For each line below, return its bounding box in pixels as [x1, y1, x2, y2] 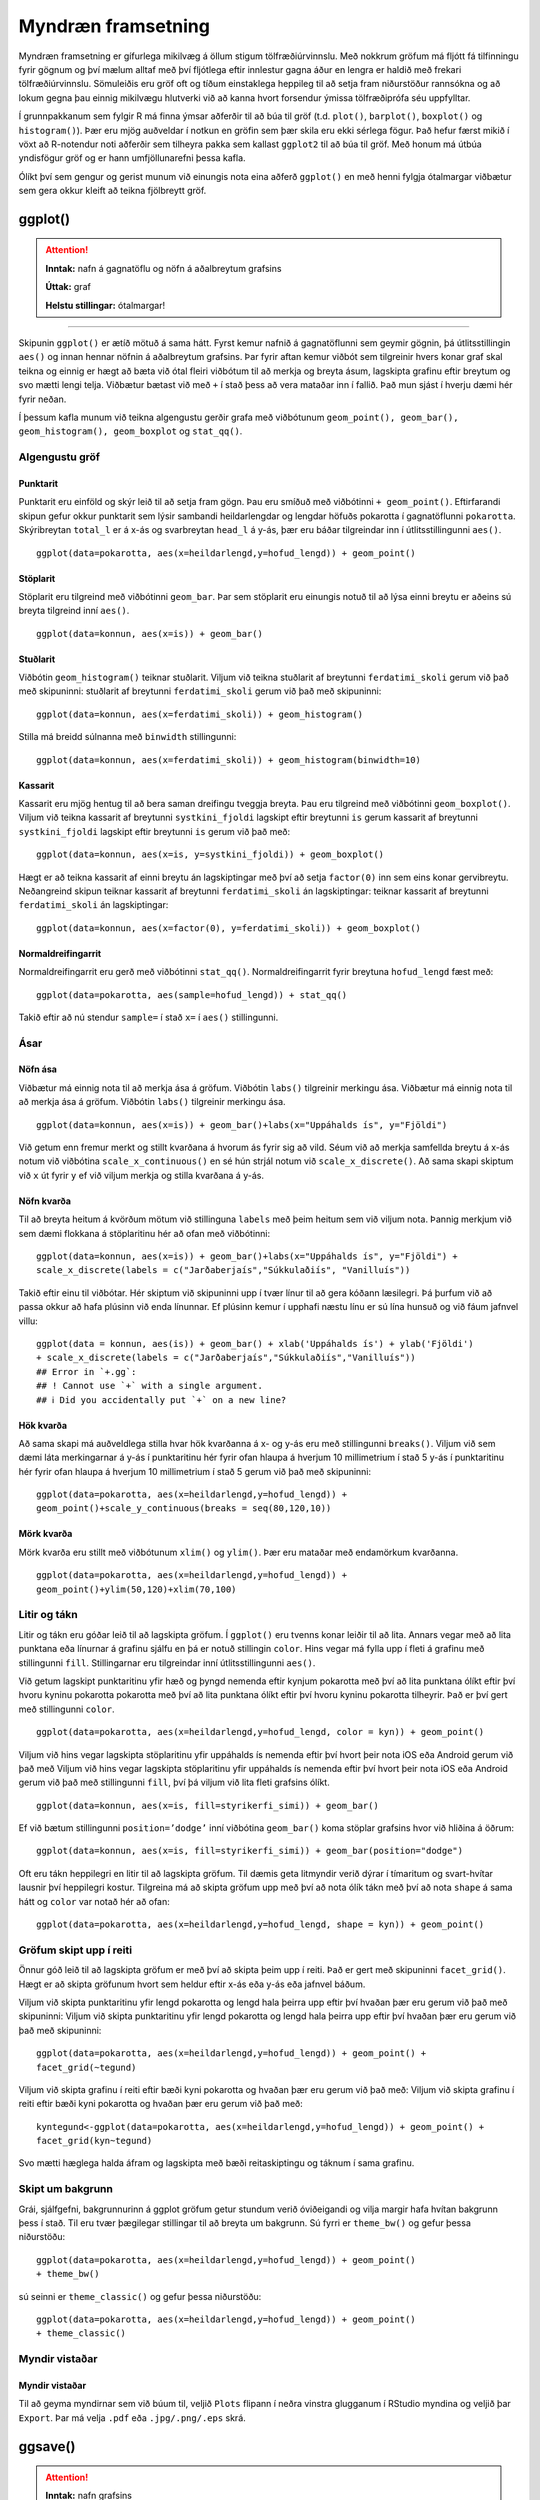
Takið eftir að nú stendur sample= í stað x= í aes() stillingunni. [18, 1011, 279, 1023]
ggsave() [18, 2438, 76, 2455]
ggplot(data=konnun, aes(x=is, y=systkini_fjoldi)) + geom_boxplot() [36, 849, 385, 860]
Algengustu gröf [18, 450, 100, 464]
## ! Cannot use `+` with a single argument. [36, 1380, 264, 1392]
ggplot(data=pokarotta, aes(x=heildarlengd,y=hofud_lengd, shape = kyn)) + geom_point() [36, 1919, 485, 1930]
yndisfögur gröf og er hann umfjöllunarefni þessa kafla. [18, 152, 246, 164]
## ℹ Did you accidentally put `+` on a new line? [36, 1394, 287, 1405]
